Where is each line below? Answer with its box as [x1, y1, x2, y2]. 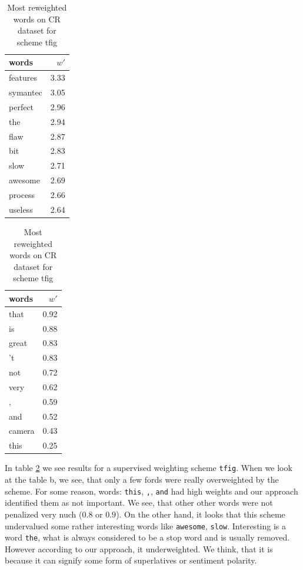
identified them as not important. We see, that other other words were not [5, 496, 273, 509]
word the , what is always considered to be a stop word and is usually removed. [5, 531, 290, 543]
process [9, 188, 35, 200]
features [9, 71, 37, 84]
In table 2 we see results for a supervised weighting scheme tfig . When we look [5, 462, 292, 474]
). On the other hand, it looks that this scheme [116, 508, 285, 520]
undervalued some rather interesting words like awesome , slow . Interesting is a [5, 519, 286, 532]
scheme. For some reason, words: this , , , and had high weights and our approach [5, 485, 298, 497]
